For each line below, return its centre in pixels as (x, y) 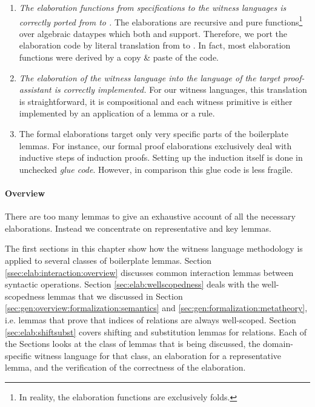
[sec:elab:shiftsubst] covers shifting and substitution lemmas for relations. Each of (156, 331)
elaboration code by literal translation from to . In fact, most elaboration (155, 45)
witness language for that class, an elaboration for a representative (158, 355)
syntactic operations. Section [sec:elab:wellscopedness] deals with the (132, 284)
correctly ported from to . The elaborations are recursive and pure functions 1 (161, 21)
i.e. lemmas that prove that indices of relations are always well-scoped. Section (151, 319)
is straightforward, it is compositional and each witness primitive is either (156, 101)
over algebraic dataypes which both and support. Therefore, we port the (153, 33)
